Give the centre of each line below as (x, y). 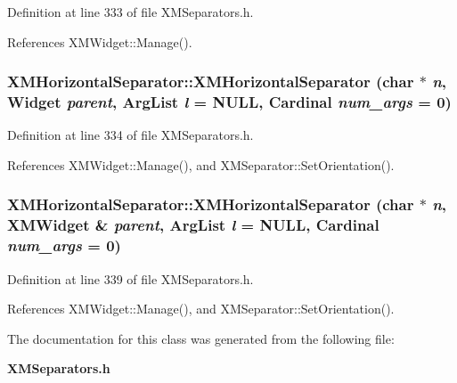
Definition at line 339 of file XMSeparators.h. (131, 278)
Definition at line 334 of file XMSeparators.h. (131, 135)
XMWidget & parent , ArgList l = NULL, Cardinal (193, 225)
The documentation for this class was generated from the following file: (201, 338)
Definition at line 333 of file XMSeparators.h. (131, 12)
